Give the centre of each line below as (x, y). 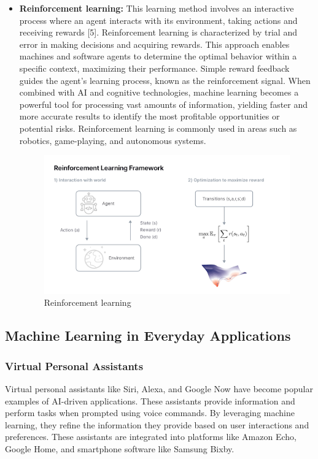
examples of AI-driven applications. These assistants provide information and (150, 400)
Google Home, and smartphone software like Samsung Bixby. (120, 448)
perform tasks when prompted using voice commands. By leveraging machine (150, 413)
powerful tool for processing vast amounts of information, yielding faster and (164, 104)
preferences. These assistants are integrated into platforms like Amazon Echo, (151, 437)
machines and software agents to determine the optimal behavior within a (158, 56)
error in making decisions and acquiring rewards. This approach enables (154, 44)
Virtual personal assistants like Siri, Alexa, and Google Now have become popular (159, 388)
